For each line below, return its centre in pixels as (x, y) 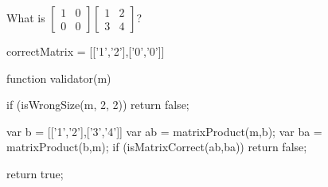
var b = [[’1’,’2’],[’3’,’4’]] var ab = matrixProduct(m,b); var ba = (164, 131)
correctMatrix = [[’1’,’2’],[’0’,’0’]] (86, 51)
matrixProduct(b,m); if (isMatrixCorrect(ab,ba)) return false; (157, 147)
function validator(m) (59, 78)
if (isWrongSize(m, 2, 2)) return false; (98, 105)
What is (26, 18)
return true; (35, 173)
